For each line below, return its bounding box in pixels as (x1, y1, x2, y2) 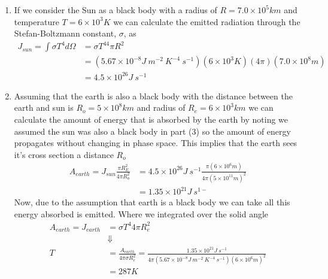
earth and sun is (14, 101, 74, 114)
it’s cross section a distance (14, 148, 114, 160)
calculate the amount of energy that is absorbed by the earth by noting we (14, 113, 288, 126)
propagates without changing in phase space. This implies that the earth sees (14, 137, 297, 149)
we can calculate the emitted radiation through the (113, 15, 300, 28)
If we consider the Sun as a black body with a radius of (14, 4, 217, 16)
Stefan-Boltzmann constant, (14, 27, 117, 40)
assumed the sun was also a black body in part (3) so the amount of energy (14, 125, 291, 137)
